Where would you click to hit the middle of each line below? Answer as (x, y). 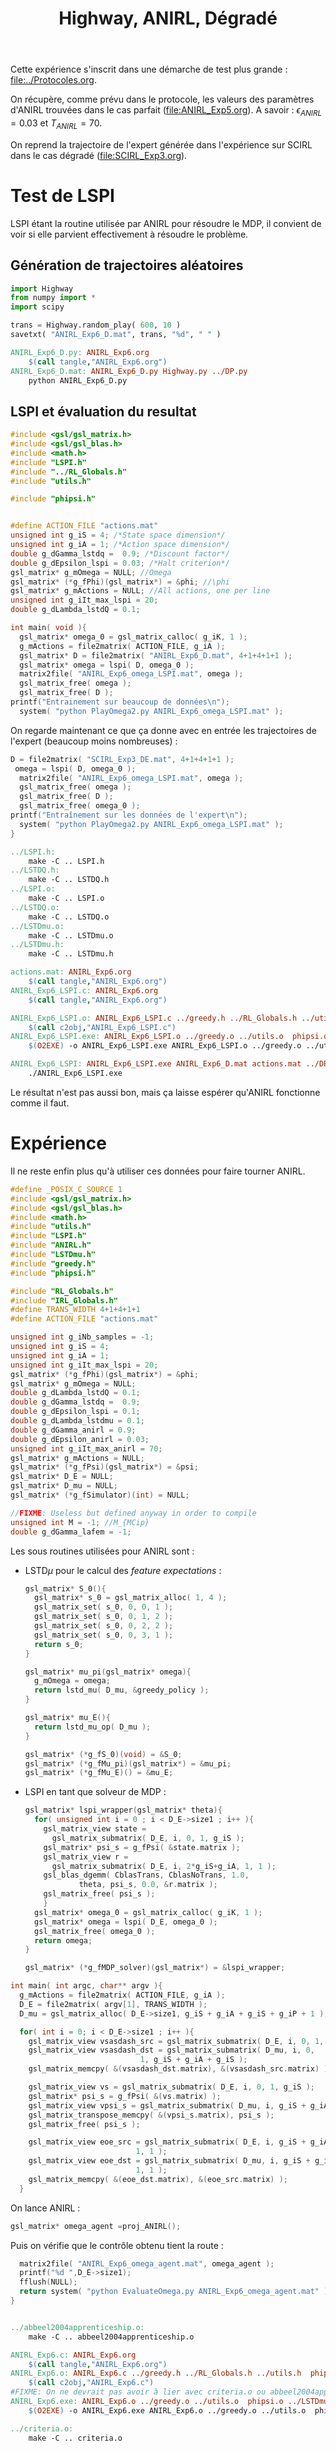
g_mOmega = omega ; (72, 1681)
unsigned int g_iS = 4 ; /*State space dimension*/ (118, 535)
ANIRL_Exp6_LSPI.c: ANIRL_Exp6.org (84, 990)
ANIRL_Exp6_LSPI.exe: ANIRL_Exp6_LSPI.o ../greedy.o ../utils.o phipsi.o (169, 1037)
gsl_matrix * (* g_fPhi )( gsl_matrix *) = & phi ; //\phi (120, 582)
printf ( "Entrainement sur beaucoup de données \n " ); (120, 702)
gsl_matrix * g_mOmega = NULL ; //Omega (91, 572)
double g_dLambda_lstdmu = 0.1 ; (77, 1421)
